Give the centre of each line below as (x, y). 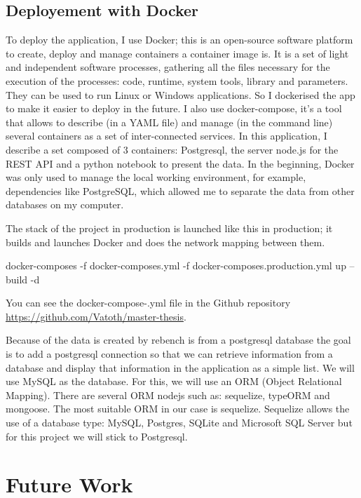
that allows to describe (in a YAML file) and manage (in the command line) (169, 122)
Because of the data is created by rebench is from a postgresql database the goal (178, 340)
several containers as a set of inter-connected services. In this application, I (166, 136)
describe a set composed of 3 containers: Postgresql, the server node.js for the (172, 149)
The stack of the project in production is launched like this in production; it (169, 228)
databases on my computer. (65, 204)
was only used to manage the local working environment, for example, (156, 177)
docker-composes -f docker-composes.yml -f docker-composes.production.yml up (176, 265)
